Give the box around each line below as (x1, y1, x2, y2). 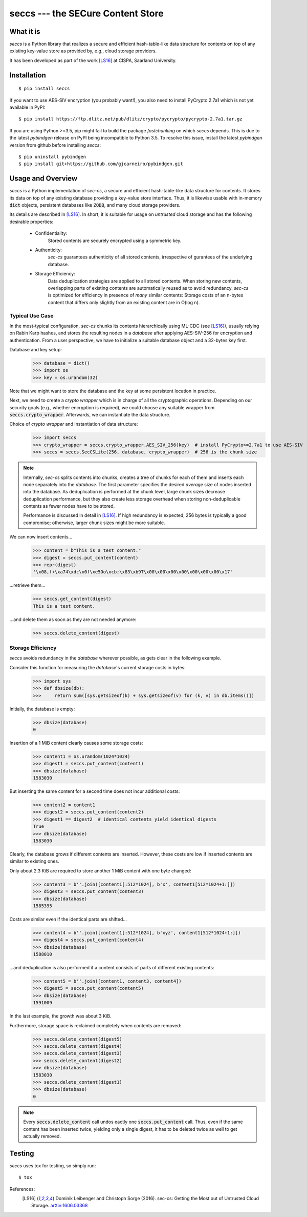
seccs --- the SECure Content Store (9, 8, 164, 19)
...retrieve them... (9, 582, 46, 588)
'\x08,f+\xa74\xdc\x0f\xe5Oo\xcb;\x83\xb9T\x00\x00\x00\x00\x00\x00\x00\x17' (33, 569, 233, 575)
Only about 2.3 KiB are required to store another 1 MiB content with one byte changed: (9, 867, 191, 874)
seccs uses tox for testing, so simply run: (9, 1162, 96, 1169)
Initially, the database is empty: (9, 706, 75, 712)
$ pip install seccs (18, 86, 70, 92)
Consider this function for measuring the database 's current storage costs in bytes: (9, 664, 186, 670)
